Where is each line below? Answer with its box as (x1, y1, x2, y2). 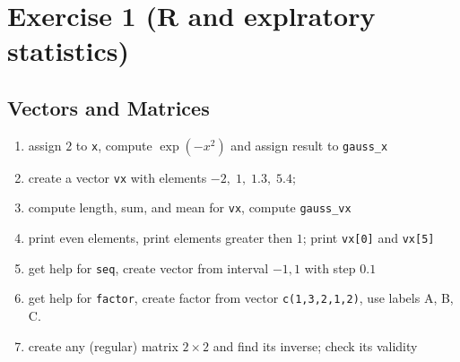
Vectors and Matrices (7, 93, 210, 121)
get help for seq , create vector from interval (28, 258, 269, 277)
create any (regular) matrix (28, 336, 178, 355)
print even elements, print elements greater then (28, 228, 293, 247)
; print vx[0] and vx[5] (302, 228, 435, 247)
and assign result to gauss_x (230, 135, 388, 154)
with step (304, 258, 356, 277)
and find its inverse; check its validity (213, 336, 418, 355)
